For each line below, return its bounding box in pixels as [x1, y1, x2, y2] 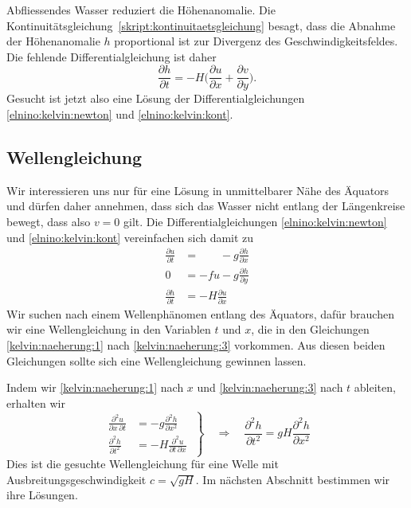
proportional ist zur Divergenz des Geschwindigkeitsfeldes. [114, 33, 398, 49]
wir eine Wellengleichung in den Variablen [6, 321, 211, 338]
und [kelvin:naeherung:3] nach [197, 379, 343, 396]
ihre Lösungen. [6, 487, 78, 503]
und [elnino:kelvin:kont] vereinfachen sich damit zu [6, 229, 254, 245]
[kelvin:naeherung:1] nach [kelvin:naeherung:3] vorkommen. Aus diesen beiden [6, 336, 386, 353]
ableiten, [354, 379, 396, 396]
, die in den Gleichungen [251, 321, 370, 338]
